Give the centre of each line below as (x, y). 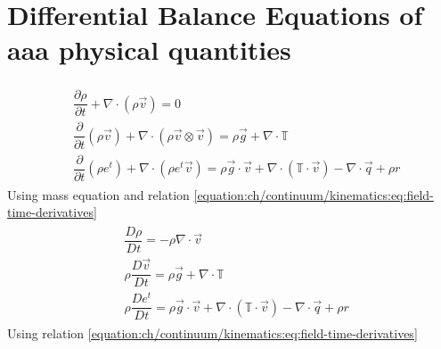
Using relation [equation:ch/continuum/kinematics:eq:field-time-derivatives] (212, 333)
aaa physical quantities (149, 50)
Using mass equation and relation (98, 194)
